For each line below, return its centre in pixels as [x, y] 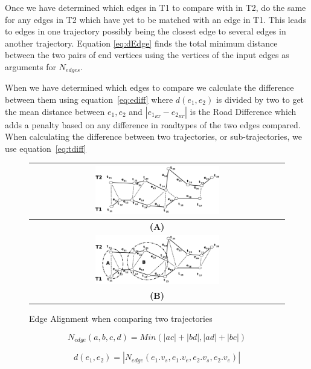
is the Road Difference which [243, 111]
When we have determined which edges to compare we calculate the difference [149, 87]
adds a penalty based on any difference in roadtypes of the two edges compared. [153, 124]
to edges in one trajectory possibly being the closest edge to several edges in [146, 31]
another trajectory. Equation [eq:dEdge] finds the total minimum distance [141, 43]
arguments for [30, 66]
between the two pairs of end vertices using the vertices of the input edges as [147, 55]
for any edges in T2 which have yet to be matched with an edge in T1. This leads [156, 19]
